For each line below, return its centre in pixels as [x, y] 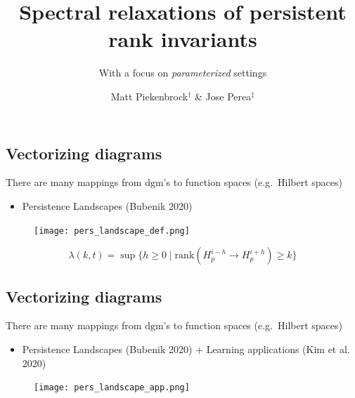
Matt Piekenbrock [149, 96]
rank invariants [183, 39]
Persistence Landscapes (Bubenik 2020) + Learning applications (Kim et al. [186, 349]
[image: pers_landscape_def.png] [112, 231]
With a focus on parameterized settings [183, 73]
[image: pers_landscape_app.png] [112, 388]
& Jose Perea [223, 96]
